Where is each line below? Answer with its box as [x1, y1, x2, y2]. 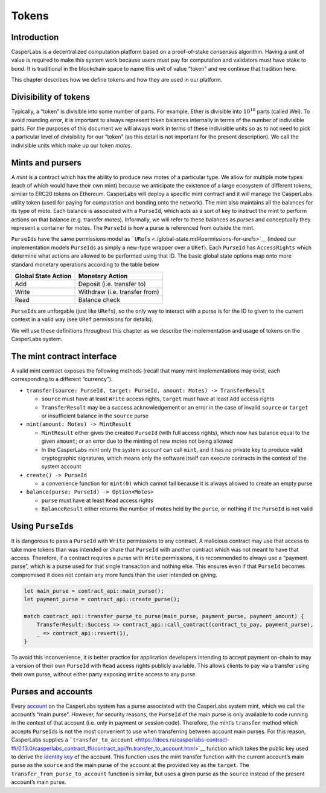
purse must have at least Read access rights [41, 497, 153, 504]
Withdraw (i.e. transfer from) [78, 287, 159, 296]
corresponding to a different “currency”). [11, 376, 113, 383]
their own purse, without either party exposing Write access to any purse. [11, 670, 197, 677]
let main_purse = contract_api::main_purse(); [24, 587, 164, 594]
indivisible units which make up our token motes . [11, 142, 133, 149]
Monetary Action [78, 272, 128, 280]
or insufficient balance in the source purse [41, 412, 149, 419]
